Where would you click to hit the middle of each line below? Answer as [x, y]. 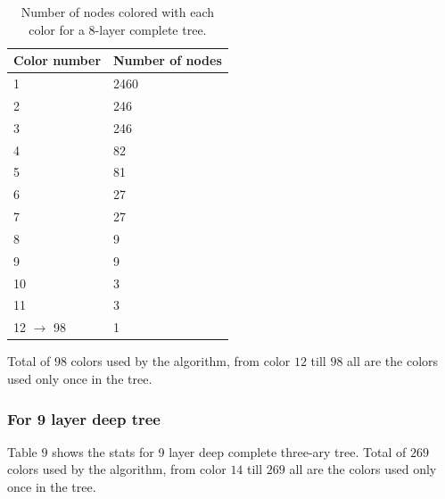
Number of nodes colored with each [118, 12]
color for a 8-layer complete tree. [118, 29]
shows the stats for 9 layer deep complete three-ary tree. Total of [229, 451]
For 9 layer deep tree [84, 418]
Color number [58, 60]
